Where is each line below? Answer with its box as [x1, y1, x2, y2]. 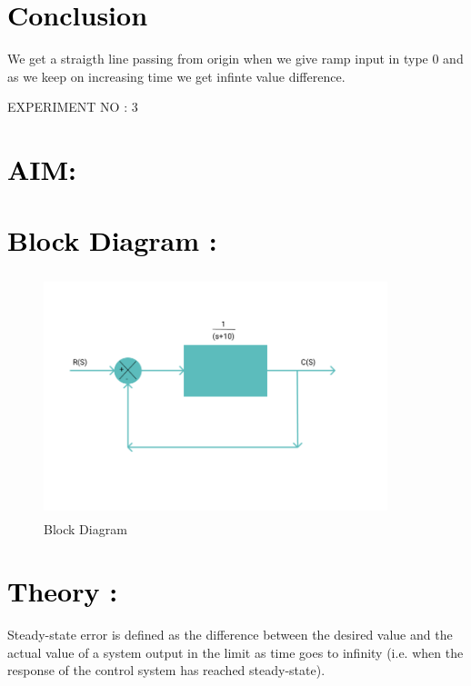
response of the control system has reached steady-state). [7, 661, 326, 680]
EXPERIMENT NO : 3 [7, 97, 138, 116]
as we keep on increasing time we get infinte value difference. [7, 66, 346, 85]
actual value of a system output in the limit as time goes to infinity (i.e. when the [7, 642, 464, 661]
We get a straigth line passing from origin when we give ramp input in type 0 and [7, 49, 464, 68]
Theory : [7, 572, 118, 610]
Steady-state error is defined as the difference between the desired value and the [7, 625, 453, 644]
